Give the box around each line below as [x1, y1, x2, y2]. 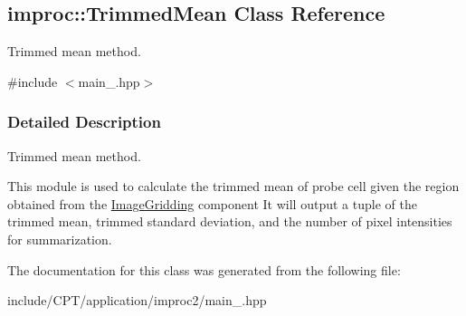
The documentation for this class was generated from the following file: [7, 260, 401, 279]
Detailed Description [7, 110, 161, 133]
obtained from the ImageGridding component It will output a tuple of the [7, 194, 417, 213]
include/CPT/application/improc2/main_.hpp [7, 291, 267, 310]
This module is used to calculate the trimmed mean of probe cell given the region [7, 177, 460, 196]
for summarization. [7, 229, 112, 248]
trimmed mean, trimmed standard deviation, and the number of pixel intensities [7, 212, 452, 231]
